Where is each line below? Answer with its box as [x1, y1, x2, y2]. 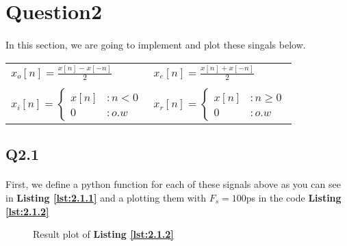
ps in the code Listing [246, 190, 342, 204]
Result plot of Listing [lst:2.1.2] [33, 227, 174, 241]
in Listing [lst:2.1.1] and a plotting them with [5, 190, 206, 204]
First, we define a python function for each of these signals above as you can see [5, 177, 341, 191]
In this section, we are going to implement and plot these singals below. [5, 37, 306, 51]
